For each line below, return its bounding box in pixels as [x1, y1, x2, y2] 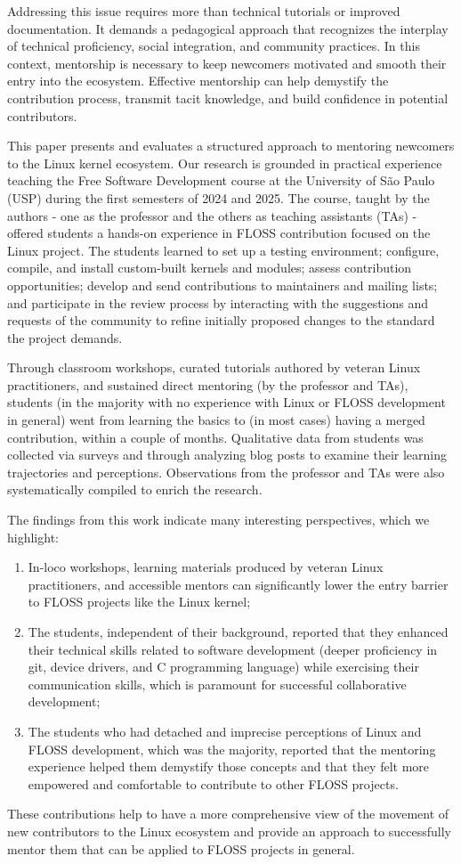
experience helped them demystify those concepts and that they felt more [28, 757, 430, 776]
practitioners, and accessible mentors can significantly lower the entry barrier [28, 575, 449, 593]
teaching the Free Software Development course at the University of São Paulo [7, 171, 435, 190]
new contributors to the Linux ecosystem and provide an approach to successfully [7, 821, 451, 840]
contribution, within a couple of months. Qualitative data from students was [7, 428, 424, 446]
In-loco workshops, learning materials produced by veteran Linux [28, 558, 384, 576]
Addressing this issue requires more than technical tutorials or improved [7, 2, 400, 20]
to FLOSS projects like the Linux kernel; [28, 592, 251, 611]
